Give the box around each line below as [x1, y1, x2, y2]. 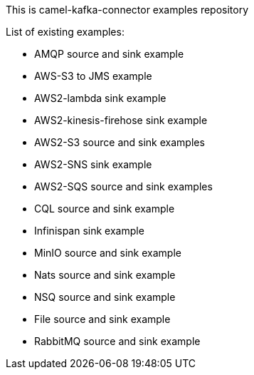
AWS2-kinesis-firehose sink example [34, 114, 208, 126]
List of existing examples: [6, 26, 125, 38]
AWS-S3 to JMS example [34, 70, 152, 82]
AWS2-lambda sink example [34, 92, 166, 104]
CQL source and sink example [34, 202, 175, 215]
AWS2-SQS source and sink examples [34, 180, 213, 192]
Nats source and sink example [34, 269, 176, 281]
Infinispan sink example [34, 225, 144, 237]
